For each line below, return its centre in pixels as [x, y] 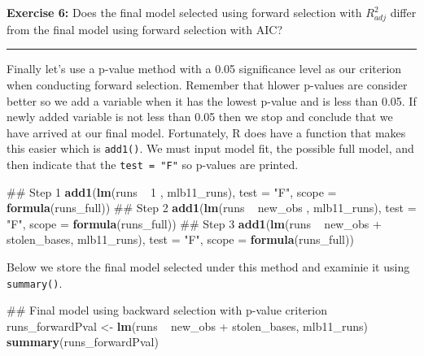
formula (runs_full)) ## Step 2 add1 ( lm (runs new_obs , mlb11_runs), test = [212, 208]
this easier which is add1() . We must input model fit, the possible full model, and [210, 148]
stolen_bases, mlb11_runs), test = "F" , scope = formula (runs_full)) [180, 239]
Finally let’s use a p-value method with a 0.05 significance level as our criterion [204, 69]
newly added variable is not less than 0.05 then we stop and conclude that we [200, 117]
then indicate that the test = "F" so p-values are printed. [153, 164]
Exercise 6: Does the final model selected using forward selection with [184, 12]
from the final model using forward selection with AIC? [144, 29]
